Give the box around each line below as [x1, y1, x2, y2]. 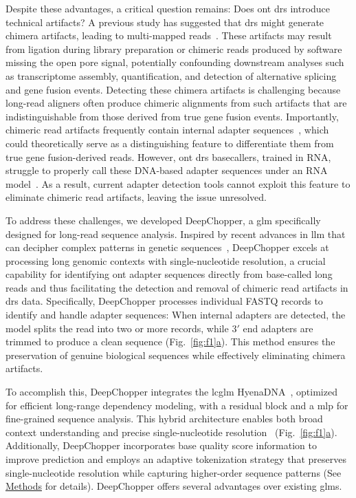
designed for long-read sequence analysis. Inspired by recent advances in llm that [5, 226, 346, 241]
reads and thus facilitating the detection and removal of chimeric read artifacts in [5, 280, 348, 294]
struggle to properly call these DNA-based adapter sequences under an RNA [5, 163, 328, 177]
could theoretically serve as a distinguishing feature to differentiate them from [5, 136, 334, 150]
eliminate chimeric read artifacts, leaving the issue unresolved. [5, 190, 267, 204]
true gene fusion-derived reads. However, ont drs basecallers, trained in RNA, [5, 149, 331, 164]
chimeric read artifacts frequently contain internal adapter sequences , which [5, 122, 329, 137]
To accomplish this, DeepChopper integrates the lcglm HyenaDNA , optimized [5, 385, 337, 399]
